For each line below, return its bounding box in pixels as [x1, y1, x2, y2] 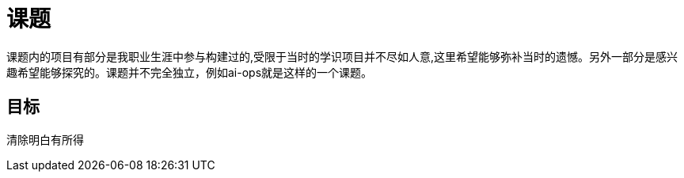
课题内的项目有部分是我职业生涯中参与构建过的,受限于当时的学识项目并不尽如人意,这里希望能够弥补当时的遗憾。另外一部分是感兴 [6, 49, 678, 63]
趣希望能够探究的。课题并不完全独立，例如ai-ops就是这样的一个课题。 [6, 65, 373, 79]
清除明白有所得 [6, 132, 84, 146]
